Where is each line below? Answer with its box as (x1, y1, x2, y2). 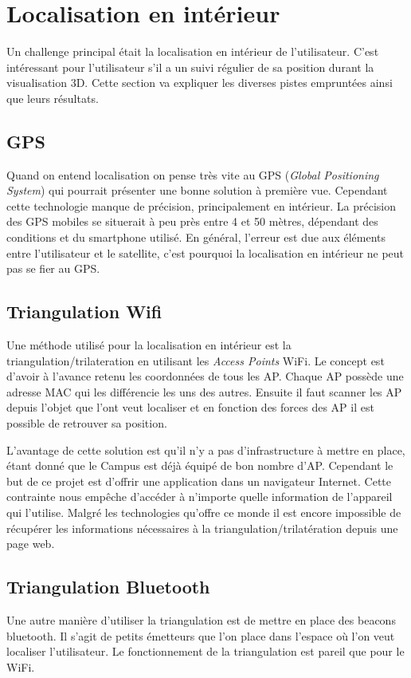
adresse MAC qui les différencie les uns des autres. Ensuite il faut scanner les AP (6, 383, 402, 400)
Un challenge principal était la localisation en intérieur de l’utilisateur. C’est (6, 43, 379, 60)
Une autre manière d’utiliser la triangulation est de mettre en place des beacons (6, 611, 396, 628)
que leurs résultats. (6, 89, 99, 106)
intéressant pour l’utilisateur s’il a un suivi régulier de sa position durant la (6, 58, 374, 75)
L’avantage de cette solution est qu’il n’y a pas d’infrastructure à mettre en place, (6, 441, 405, 458)
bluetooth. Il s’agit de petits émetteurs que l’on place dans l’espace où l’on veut (6, 627, 395, 644)
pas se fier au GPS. (6, 260, 100, 277)
